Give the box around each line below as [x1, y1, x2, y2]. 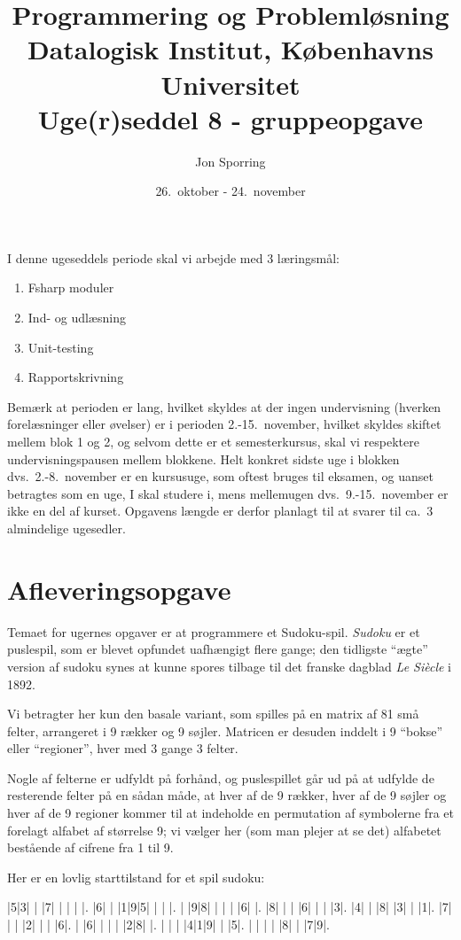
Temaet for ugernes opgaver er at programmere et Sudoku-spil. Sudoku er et [7, 622, 420, 641]
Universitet [160, 66, 301, 102]
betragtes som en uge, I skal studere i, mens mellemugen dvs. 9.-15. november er [7, 484, 449, 502]
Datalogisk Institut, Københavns [27, 31, 434, 67]
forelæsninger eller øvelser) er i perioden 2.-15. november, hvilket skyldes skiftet [7, 415, 441, 433]
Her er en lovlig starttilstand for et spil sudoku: [7, 867, 265, 886]
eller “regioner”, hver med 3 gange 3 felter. [7, 739, 238, 757]
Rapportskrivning [27, 368, 124, 386]
